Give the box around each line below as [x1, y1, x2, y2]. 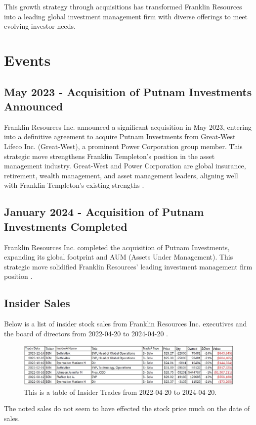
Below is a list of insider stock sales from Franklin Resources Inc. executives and [4, 319, 247, 329]
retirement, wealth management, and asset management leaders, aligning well [4, 170, 238, 180]
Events [4, 50, 51, 70]
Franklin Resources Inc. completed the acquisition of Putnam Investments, [4, 242, 230, 252]
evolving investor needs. [4, 21, 76, 31]
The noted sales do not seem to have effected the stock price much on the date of [4, 403, 250, 414]
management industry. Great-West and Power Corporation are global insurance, [4, 160, 246, 171]
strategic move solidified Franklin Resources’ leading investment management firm [4, 261, 253, 271]
